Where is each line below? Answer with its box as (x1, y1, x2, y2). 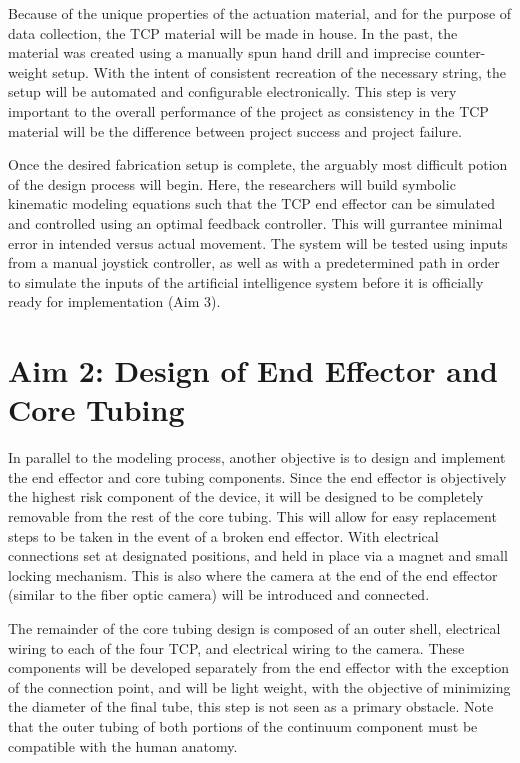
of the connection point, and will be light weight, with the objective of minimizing (8, 676, 511, 697)
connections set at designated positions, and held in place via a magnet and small (8, 545, 508, 566)
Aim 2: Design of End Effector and (8, 350, 498, 391)
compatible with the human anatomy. (8, 735, 238, 756)
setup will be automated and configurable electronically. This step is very (8, 81, 457, 102)
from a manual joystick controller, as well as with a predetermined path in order (8, 252, 500, 273)
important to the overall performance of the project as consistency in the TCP (8, 100, 489, 121)
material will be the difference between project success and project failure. (8, 120, 462, 141)
